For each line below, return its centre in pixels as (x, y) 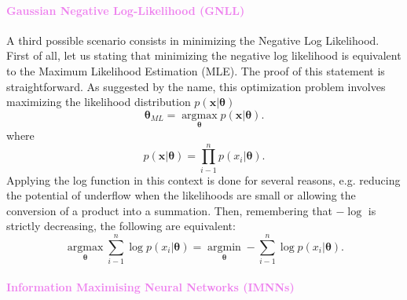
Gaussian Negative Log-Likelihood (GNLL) (126, 10)
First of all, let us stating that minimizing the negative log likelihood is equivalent (204, 55)
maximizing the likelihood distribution (99, 102)
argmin (224, 247)
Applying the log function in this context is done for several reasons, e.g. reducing (203, 179)
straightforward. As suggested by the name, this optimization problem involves (196, 86)
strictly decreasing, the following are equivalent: (121, 226)
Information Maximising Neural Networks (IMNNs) (150, 286)
